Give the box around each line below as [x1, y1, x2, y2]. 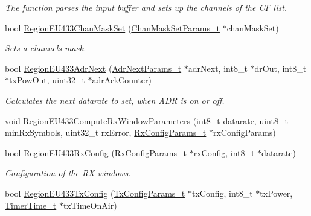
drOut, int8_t [254, 62, 307, 74]
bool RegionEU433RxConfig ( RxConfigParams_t [5, 146, 187, 159]
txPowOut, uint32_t [9, 74, 85, 86]
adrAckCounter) [92, 74, 152, 86]
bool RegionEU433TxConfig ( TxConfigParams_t [5, 186, 185, 199]
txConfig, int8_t [191, 186, 253, 199]
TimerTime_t [5, 199, 57, 211]
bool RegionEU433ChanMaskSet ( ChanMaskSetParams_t [5, 21, 220, 34]
